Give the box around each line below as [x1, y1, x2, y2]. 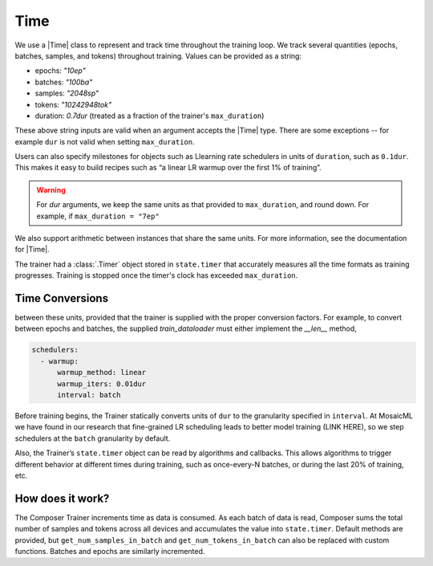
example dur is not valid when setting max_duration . [14, 136, 195, 146]
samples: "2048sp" [34, 88, 99, 98]
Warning [36, 185, 66, 194]
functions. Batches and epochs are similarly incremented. [14, 547, 205, 556]
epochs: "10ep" [34, 66, 86, 75]
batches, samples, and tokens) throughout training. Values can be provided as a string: [14, 51, 302, 60]
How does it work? [14, 491, 110, 505]
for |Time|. [14, 245, 50, 254]
